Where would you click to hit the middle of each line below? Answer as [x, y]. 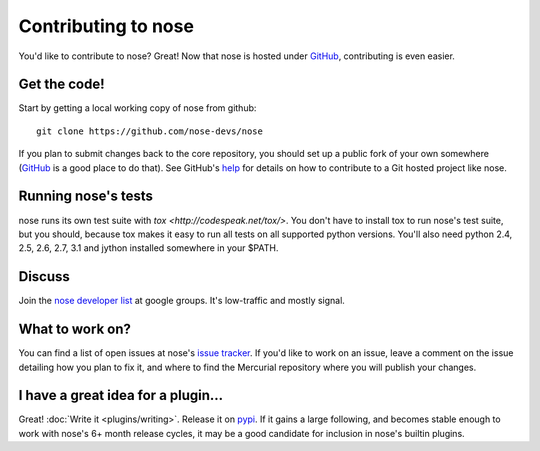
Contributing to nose [106, 26]
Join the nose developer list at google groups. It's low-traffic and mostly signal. [181, 301]
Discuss [44, 276]
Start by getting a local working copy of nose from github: [137, 108]
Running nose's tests [86, 196]
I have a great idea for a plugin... [121, 395]
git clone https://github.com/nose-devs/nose [150, 131]
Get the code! [61, 84]
